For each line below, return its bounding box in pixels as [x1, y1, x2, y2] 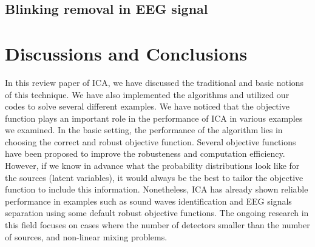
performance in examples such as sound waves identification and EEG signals [5, 194, 292, 207]
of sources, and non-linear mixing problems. [5, 230, 168, 243]
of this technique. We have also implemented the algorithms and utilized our [5, 88, 290, 100]
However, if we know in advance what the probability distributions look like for [5, 159, 300, 172]
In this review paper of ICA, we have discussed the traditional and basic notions [5, 76, 304, 88]
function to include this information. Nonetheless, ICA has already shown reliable [5, 183, 308, 196]
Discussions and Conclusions [5, 41, 248, 65]
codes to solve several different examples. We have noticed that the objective [5, 100, 290, 113]
